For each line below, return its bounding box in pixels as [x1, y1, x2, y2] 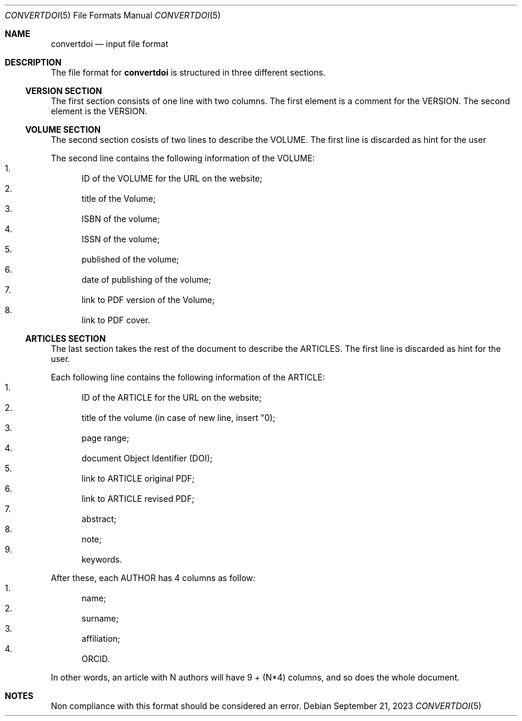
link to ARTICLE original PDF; [82, 473, 195, 483]
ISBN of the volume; [82, 214, 160, 224]
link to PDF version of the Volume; [82, 295, 215, 305]
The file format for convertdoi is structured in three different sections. [51, 67, 326, 77]
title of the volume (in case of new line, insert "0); [82, 413, 275, 423]
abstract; [82, 514, 117, 524]
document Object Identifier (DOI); [82, 453, 213, 463]
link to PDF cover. [82, 315, 151, 325]
